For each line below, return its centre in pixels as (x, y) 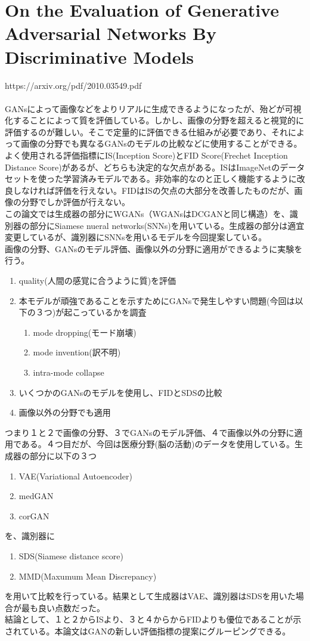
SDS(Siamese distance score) (71, 555)
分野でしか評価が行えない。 (75, 202)
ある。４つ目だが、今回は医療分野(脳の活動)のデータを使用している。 (158, 444)
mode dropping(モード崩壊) (85, 332)
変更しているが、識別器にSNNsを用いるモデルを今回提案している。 (136, 237)
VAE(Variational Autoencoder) (75, 476)
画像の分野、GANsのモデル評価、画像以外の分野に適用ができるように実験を (154, 248)
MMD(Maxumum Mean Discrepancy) (88, 576)
